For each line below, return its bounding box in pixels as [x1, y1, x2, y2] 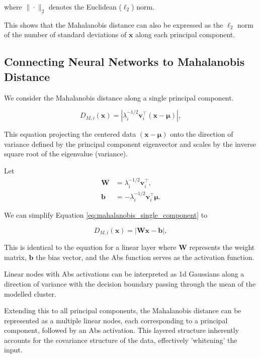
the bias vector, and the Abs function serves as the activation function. [36, 251, 254, 262]
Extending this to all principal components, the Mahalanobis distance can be [4, 305, 241, 316]
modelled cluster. [4, 288, 56, 299]
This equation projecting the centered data [4, 129, 136, 139]
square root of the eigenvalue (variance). [4, 148, 128, 159]
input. [4, 344, 23, 355]
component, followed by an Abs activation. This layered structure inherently [4, 325, 239, 335]
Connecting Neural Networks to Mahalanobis [4, 54, 245, 69]
